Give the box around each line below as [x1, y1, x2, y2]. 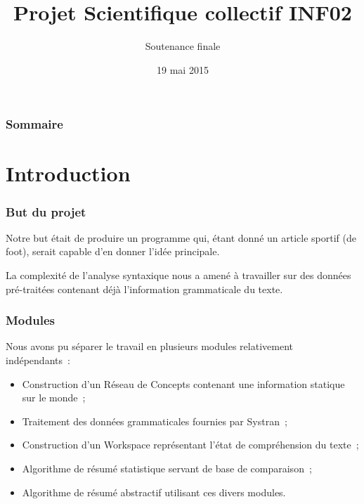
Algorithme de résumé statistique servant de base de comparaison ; [22, 460, 312, 475]
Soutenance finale [145, 39, 221, 53]
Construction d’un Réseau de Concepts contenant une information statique [22, 376, 345, 391]
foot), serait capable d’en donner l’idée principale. [6, 244, 220, 259]
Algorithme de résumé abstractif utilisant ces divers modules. [22, 484, 286, 499]
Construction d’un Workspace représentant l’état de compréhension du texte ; [22, 437, 359, 452]
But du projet [6, 202, 86, 220]
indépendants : [6, 353, 70, 368]
